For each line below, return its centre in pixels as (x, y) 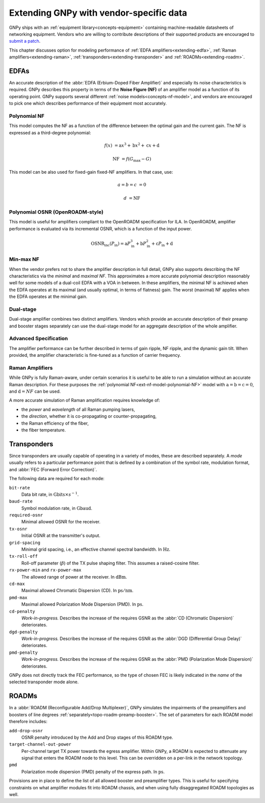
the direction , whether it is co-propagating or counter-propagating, (89, 416)
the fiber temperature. (44, 430)
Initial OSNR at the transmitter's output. (61, 535)
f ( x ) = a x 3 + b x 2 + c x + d (132, 145)
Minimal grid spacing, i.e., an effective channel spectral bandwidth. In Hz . (96, 549)
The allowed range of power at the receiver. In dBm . (74, 577)
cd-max (17, 584)
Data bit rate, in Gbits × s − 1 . (50, 494)
